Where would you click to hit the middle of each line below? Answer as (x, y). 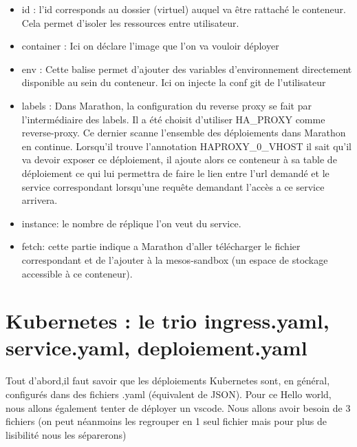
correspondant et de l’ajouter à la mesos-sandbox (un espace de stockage (175, 259)
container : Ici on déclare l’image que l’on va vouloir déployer (150, 46)
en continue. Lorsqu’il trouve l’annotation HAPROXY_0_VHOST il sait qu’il (187, 146)
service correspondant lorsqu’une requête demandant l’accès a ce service (173, 186)
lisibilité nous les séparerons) (66, 434)
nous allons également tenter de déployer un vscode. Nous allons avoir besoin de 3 (178, 407)
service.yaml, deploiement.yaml (156, 347)
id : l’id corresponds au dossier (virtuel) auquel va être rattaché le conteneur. (184, 9)
